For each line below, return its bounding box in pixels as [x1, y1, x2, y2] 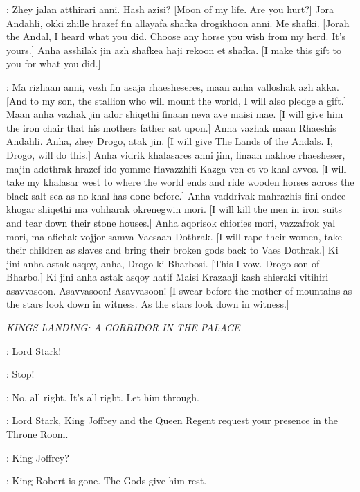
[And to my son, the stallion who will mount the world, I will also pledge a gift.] [6, 93, 347, 107]
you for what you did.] [6, 56, 101, 71]
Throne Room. [6, 427, 69, 441]
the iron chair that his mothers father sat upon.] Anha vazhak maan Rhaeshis [6, 120, 336, 134]
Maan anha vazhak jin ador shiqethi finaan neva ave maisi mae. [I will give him [6, 107, 343, 121]
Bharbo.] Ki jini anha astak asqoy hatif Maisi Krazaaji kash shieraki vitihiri [6, 270, 329, 284]
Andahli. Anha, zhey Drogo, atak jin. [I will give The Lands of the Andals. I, [6, 134, 333, 148]
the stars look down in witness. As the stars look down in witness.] [6, 297, 289, 311]
